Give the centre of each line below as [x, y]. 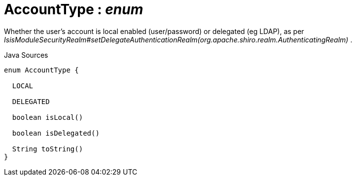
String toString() [48, 149]
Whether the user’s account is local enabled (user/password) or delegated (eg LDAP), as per [154, 31]
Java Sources [26, 55]
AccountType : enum [74, 9]
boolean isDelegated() [56, 133]
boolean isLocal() [48, 117]
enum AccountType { [41, 70]
